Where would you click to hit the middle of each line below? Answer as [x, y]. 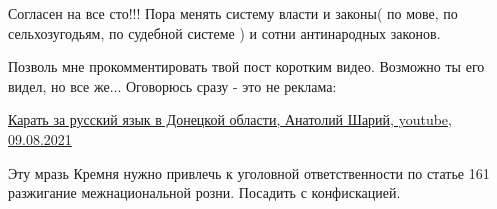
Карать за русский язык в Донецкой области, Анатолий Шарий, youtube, [230, 119]
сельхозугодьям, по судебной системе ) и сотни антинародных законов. [224, 32]
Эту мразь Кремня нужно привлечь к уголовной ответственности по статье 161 [249, 172]
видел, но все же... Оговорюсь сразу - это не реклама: [172, 85]
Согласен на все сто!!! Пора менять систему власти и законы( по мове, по [233, 13]
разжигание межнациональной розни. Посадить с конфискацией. [204, 192]
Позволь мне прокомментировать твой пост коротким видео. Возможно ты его [246, 66]
